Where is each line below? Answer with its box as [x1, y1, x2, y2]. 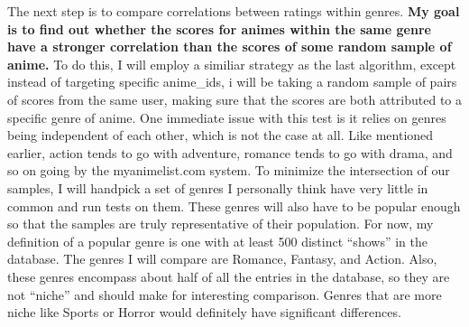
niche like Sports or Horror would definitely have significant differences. [7, 303, 401, 322]
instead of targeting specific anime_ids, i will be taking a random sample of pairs [7, 72, 457, 91]
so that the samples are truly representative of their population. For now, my [7, 214, 434, 233]
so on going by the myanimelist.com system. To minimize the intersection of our [7, 161, 450, 180]
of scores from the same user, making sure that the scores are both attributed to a [7, 89, 462, 108]
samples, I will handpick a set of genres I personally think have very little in [7, 178, 428, 197]
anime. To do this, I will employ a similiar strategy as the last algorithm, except [7, 54, 456, 73]
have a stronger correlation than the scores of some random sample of [7, 37, 452, 56]
